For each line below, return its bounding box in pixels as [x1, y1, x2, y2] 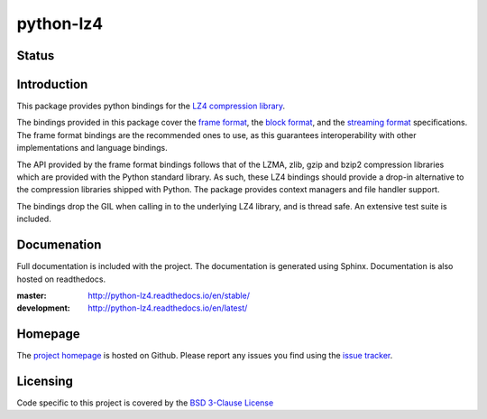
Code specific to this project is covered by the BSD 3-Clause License [16, 397, 274, 408]
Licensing [16, 374, 74, 388]
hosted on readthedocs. [16, 274, 106, 284]
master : [16, 290, 47, 301]
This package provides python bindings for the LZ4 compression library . [16, 100, 286, 112]
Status [16, 48, 55, 63]
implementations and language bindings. [16, 143, 169, 154]
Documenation [16, 237, 102, 253]
